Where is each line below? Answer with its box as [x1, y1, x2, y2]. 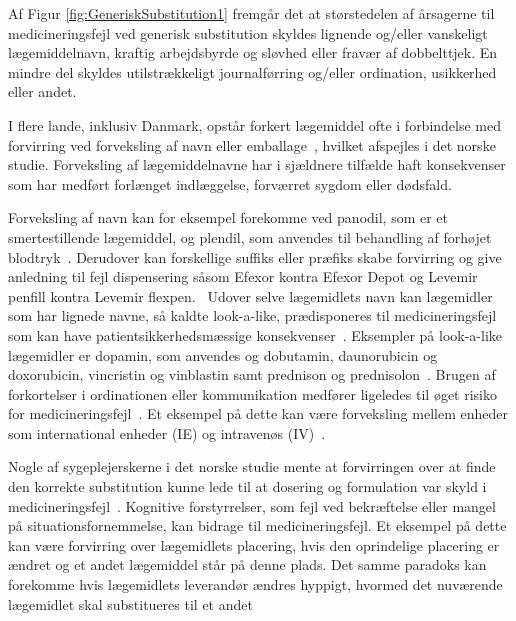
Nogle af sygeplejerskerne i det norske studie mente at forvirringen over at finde [8, 456, 496, 477]
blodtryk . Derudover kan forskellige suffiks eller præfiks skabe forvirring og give [8, 246, 502, 267]
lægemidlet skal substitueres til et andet [8, 593, 253, 614]
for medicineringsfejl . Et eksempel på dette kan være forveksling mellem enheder [8, 403, 508, 424]
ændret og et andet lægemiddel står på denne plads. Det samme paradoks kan [8, 554, 487, 575]
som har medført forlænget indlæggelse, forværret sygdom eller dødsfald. [8, 173, 452, 194]
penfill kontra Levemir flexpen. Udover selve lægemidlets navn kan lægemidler [8, 285, 493, 306]
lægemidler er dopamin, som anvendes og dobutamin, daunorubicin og [8, 344, 438, 365]
